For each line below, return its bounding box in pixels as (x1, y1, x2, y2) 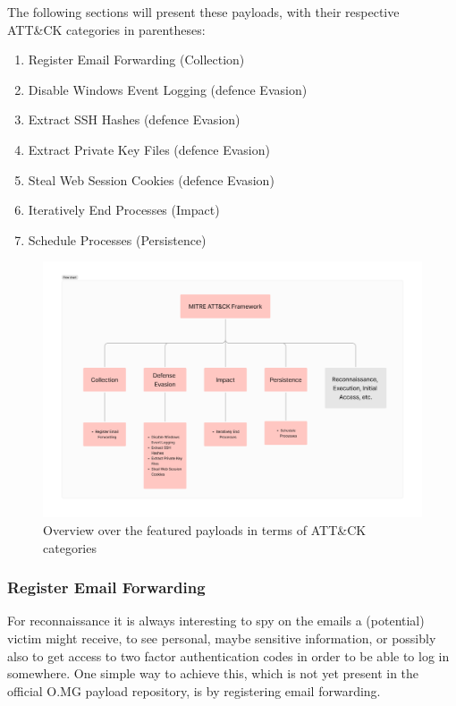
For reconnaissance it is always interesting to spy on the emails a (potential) (7, 611, 425, 630)
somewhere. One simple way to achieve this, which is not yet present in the (7, 664, 419, 683)
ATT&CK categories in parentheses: (7, 20, 206, 38)
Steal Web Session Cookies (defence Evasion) (28, 170, 274, 189)
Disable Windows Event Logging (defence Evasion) (28, 80, 308, 98)
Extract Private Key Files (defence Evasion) (28, 140, 270, 158)
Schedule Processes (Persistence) (28, 230, 207, 249)
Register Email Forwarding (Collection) (28, 50, 245, 69)
